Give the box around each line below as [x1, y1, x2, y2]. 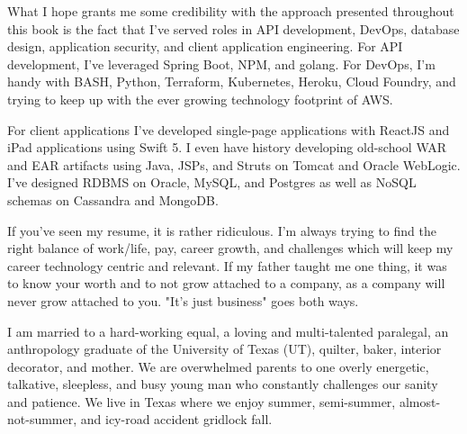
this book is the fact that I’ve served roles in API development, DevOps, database [7, 19, 460, 38]
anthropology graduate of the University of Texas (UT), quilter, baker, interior [7, 339, 442, 358]
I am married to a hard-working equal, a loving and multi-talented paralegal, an [7, 321, 449, 340]
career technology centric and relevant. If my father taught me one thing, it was [7, 256, 447, 275]
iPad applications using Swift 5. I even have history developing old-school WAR [7, 138, 447, 157]
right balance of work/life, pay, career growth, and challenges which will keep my [7, 239, 454, 258]
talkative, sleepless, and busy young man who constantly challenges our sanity [7, 375, 438, 393]
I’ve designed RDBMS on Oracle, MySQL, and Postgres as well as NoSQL [7, 173, 417, 192]
